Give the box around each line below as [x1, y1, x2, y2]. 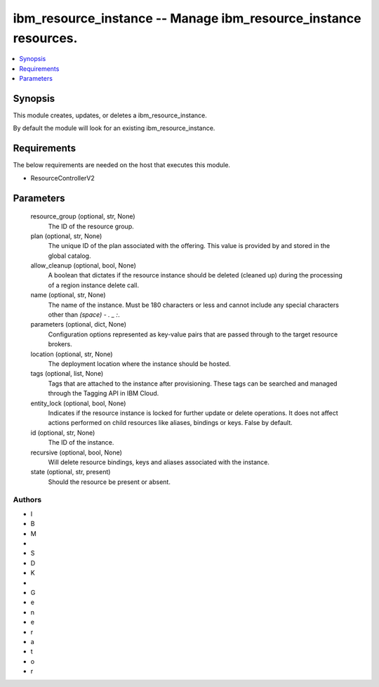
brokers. [48, 340, 73, 348]
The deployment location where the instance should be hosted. [48, 359, 231, 368]
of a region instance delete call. [48, 281, 140, 289]
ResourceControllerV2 [30, 174, 95, 182]
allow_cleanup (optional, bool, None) [30, 261, 137, 270]
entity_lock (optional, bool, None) [30, 399, 126, 407]
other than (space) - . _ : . [48, 310, 120, 319]
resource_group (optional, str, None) [30, 212, 136, 221]
